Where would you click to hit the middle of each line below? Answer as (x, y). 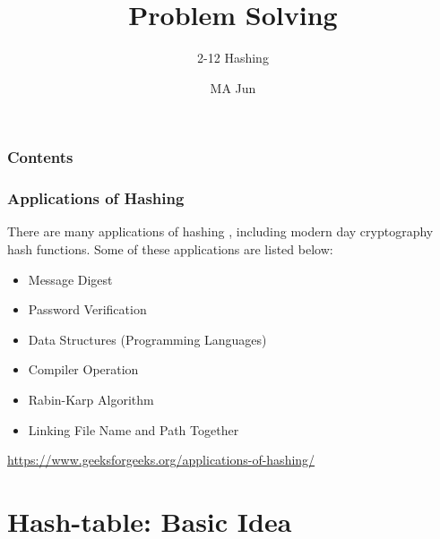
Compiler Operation (83, 369)
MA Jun (233, 87)
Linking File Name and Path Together (134, 429)
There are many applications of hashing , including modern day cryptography (220, 231)
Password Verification (87, 309)
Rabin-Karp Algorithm (91, 400)
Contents (40, 157)
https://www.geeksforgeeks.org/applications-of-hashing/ (161, 460)
